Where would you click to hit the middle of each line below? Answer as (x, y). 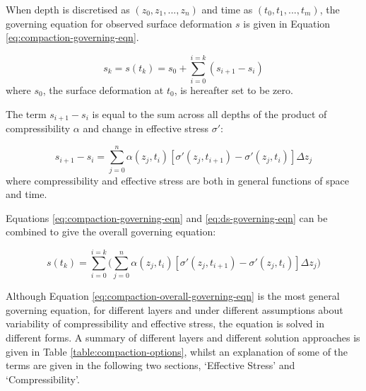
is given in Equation (287, 23)
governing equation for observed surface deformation (119, 23)
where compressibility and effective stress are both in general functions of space (178, 180)
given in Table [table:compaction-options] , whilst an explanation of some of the (177, 351)
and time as (227, 9)
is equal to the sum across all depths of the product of (209, 113)
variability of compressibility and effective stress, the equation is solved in (165, 323)
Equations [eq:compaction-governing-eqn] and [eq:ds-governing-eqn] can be (167, 217)
